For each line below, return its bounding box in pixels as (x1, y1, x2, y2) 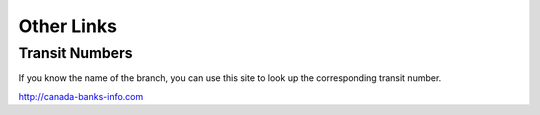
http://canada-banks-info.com (18, 90, 144, 102)
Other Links (18, 15, 117, 37)
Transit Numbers (18, 44, 134, 62)
